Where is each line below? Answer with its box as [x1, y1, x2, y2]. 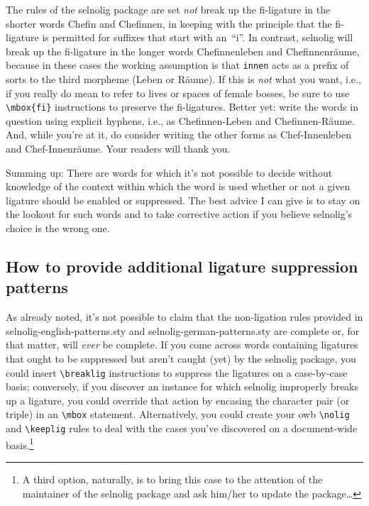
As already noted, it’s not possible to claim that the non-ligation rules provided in [6, 309, 363, 324]
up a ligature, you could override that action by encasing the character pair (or [6, 392, 350, 407]
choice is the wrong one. [6, 221, 110, 236]
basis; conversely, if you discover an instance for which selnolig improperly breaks [6, 379, 359, 394]
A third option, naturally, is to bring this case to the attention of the [22, 472, 323, 486]
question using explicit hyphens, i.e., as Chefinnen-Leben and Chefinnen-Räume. [6, 113, 355, 128]
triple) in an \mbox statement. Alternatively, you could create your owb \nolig [6, 407, 350, 422]
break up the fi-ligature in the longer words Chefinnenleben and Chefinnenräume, [6, 43, 360, 58]
